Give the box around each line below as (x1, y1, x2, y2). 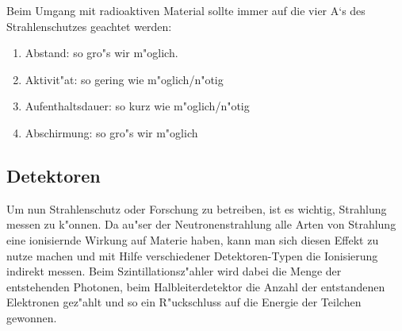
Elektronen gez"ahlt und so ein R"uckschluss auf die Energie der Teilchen (6, 294, 362, 310)
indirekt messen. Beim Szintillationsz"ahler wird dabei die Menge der (6, 263, 342, 279)
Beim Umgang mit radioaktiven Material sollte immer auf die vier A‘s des (6, 2, 366, 18)
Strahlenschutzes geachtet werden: (6, 17, 172, 34)
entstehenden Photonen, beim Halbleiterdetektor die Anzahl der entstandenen (6, 278, 385, 294)
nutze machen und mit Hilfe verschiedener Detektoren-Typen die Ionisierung (6, 247, 378, 264)
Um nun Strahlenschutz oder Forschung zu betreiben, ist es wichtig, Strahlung (6, 200, 387, 217)
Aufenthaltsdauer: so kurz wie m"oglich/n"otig (25, 98, 250, 114)
